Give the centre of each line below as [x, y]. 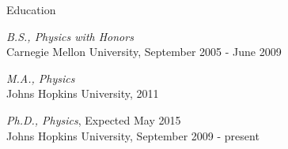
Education [31, 9]
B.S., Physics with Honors [70, 36]
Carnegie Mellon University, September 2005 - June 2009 [144, 52]
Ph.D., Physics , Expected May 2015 [94, 119]
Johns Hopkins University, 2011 [83, 93]
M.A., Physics [41, 78]
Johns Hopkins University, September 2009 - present [133, 135]
